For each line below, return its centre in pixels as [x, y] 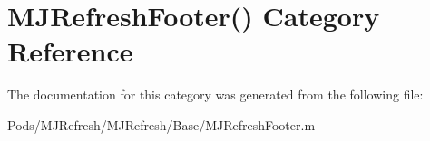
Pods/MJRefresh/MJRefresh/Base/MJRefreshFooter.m [161, 124]
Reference [70, 51]
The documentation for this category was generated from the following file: [215, 94]
